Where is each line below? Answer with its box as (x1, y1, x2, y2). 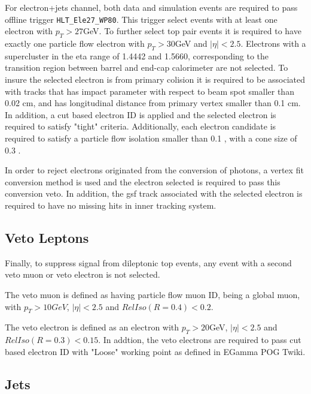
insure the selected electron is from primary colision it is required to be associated (5, 73, 306, 86)
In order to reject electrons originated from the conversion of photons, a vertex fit (5, 164, 304, 176)
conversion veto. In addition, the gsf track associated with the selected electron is (5, 187, 303, 200)
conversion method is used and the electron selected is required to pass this (5, 175, 280, 188)
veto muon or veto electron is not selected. (5, 268, 160, 281)
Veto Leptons (5, 228, 89, 246)
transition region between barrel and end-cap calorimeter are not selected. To (5, 61, 288, 74)
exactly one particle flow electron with (5, 37, 145, 50)
